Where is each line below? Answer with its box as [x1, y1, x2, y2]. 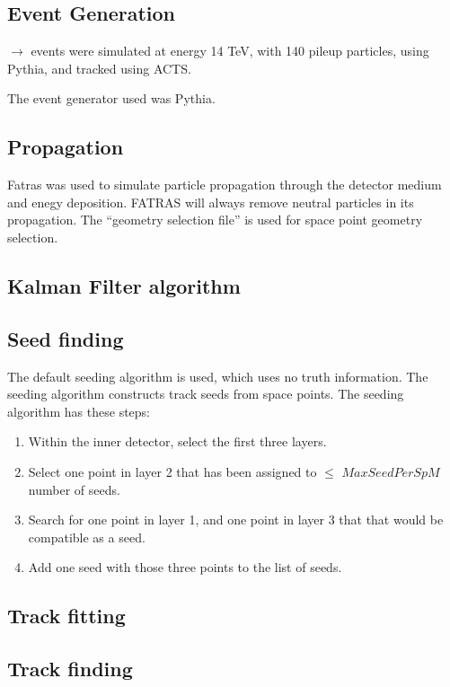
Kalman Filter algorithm [7, 271, 241, 299]
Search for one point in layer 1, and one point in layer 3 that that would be [28, 510, 444, 529]
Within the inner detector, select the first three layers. [28, 432, 327, 451]
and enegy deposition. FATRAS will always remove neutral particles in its [7, 192, 414, 211]
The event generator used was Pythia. [7, 89, 216, 108]
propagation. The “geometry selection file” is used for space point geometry [7, 210, 423, 229]
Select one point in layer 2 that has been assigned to [28, 462, 317, 480]
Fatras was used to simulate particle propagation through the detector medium [7, 175, 442, 194]
